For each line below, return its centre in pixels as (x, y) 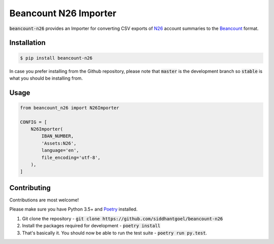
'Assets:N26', (59, 143)
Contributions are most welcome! (44, 200)
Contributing (30, 188)
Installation (27, 43)
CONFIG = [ (33, 122)
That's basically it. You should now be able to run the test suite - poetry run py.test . (115, 233)
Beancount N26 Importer (63, 13)
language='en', (60, 150)
